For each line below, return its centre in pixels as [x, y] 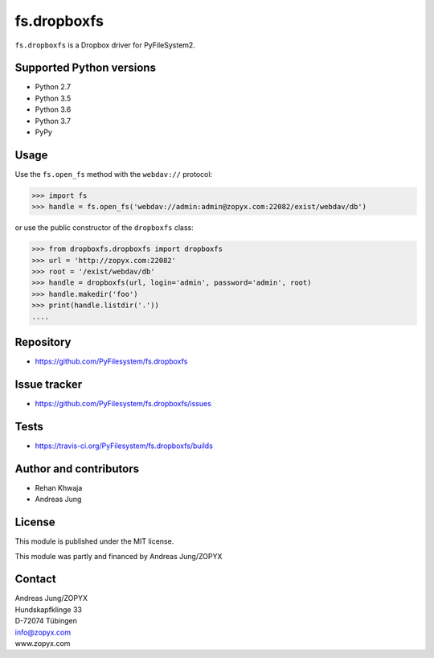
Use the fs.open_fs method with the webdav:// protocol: [114, 174]
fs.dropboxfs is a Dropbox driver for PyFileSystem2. [105, 45]
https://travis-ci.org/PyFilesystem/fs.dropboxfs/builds [124, 446]
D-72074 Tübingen [46, 621]
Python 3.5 [53, 98]
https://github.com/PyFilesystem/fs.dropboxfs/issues [123, 404]
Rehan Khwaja [59, 487]
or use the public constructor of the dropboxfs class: [104, 228]
